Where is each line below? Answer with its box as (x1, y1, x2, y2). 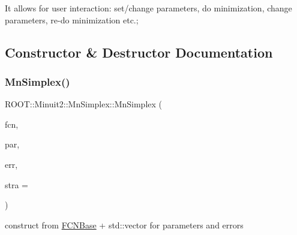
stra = (5, 178, 29, 191)
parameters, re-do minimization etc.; (5, 13, 139, 26)
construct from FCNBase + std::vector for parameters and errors (5, 218, 244, 231)
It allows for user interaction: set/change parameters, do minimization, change (5, 2, 292, 14)
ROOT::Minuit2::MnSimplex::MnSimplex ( (5, 98, 162, 110)
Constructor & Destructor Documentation (5, 43, 273, 61)
